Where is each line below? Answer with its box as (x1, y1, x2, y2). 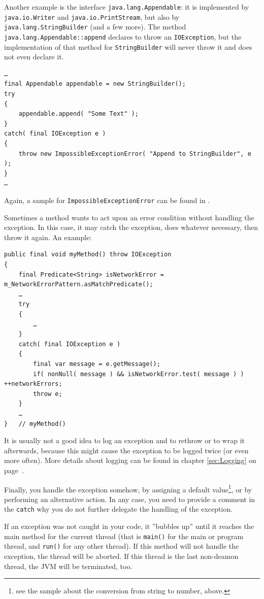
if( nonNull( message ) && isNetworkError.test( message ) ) (33, 370, 244, 378)
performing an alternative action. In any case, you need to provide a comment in (4, 493, 255, 504)
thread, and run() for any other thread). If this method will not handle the (4, 541, 239, 551)
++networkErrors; (4, 380, 62, 388)
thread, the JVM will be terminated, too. (4, 560, 133, 571)
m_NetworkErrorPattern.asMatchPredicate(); (4, 281, 153, 288)
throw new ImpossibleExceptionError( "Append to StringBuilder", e (18, 150, 251, 157)
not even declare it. (4, 51, 64, 62)
